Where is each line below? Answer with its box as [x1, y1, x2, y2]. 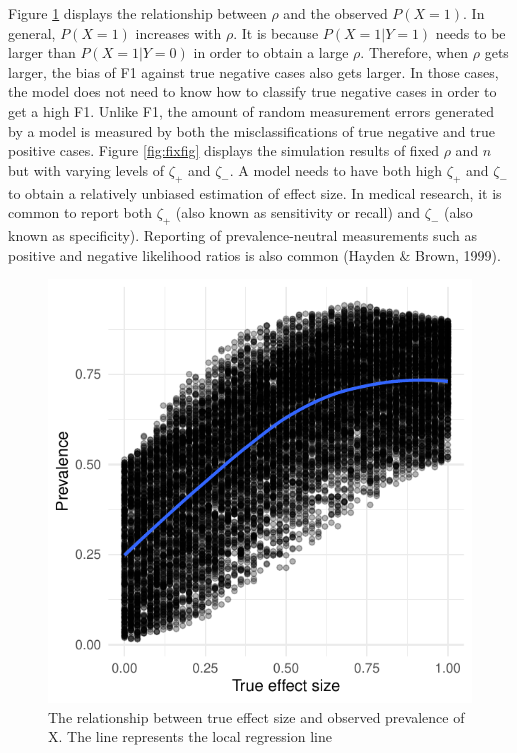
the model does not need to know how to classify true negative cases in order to [8, 81, 497, 102]
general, [8, 22, 56, 43]
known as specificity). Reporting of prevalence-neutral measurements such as [8, 224, 477, 245]
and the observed [283, 3, 388, 23]
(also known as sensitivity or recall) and [175, 202, 421, 223]
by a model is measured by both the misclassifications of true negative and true [8, 120, 496, 141]
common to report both [8, 202, 152, 223]
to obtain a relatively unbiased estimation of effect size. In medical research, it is [8, 182, 502, 203]
